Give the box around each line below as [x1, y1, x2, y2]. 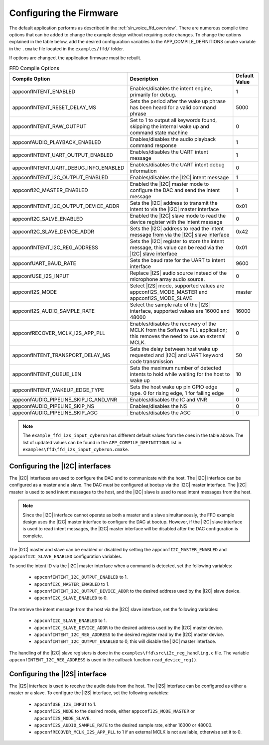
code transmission [130, 358, 173, 365]
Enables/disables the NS [130, 402, 187, 409]
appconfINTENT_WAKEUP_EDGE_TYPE [12, 386, 105, 393]
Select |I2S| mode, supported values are [130, 282, 225, 289]
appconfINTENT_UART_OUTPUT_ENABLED [12, 151, 114, 158]
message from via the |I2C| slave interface [130, 231, 230, 238]
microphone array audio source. [130, 275, 205, 282]
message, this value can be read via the [130, 244, 224, 251]
